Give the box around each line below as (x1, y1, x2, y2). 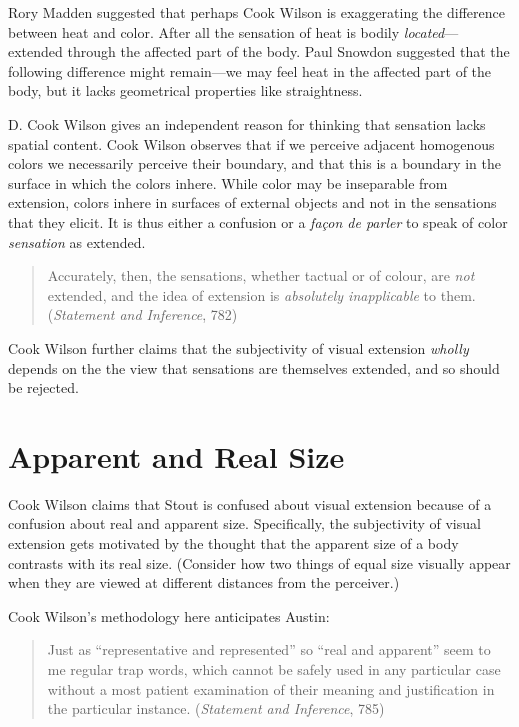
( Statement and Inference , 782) (47, 304, 238, 325)
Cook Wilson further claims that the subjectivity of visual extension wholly (8, 337, 469, 358)
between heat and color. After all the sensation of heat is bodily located (8, 21, 445, 42)
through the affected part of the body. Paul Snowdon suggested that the (67, 41, 510, 62)
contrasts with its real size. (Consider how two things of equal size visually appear (8, 552, 511, 573)
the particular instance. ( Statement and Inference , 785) (47, 698, 385, 719)
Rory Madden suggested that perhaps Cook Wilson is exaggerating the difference (8, 2, 505, 22)
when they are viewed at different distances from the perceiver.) (8, 572, 400, 593)
